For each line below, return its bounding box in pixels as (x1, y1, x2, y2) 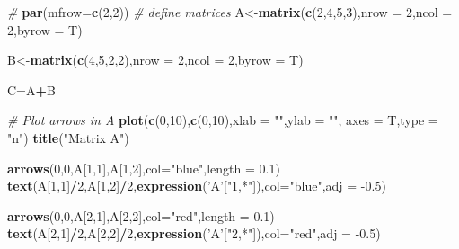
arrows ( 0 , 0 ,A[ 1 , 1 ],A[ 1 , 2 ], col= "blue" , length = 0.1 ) (7, 158, 280, 177)
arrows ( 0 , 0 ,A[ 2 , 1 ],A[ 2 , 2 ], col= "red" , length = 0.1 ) (7, 206, 275, 225)
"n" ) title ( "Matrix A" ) (7, 128, 129, 147)
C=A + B (7, 80, 56, 99)
